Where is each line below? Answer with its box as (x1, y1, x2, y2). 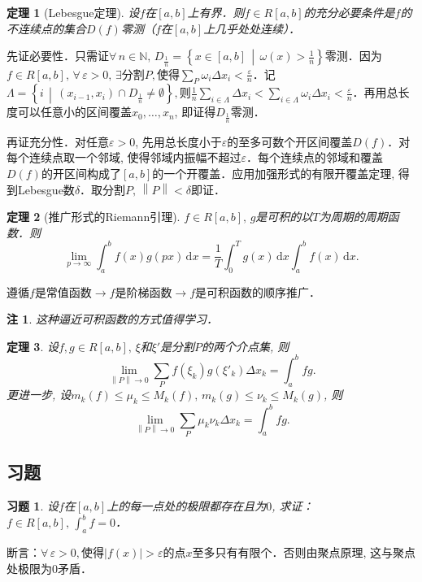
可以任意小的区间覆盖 (17, 103, 132, 120)
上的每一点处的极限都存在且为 (107, 497, 267, 515)
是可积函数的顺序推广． (195, 283, 321, 300)
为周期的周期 (319, 208, 388, 225)
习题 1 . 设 (7, 497, 59, 515)
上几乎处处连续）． (203, 20, 301, 37)
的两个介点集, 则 (202, 337, 289, 354)
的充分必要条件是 (303, 4, 395, 20)
